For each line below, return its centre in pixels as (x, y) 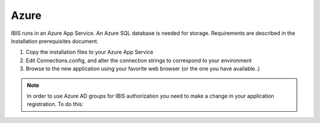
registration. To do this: (55, 104)
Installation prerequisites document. (55, 41)
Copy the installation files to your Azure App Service (89, 52)
